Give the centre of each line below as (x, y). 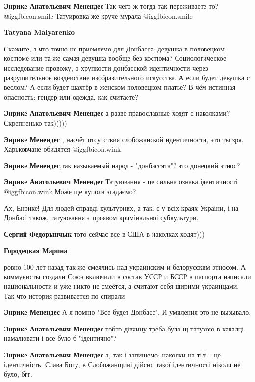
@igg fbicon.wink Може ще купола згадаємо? (70, 191)
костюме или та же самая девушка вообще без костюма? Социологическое (115, 58)
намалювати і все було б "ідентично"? (60, 338)
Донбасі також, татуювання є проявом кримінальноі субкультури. (101, 217)
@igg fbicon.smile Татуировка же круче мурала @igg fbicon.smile (98, 15)
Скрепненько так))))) (36, 122)
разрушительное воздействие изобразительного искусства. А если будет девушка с (127, 77)
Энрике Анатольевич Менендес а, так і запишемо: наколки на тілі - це (113, 355)
